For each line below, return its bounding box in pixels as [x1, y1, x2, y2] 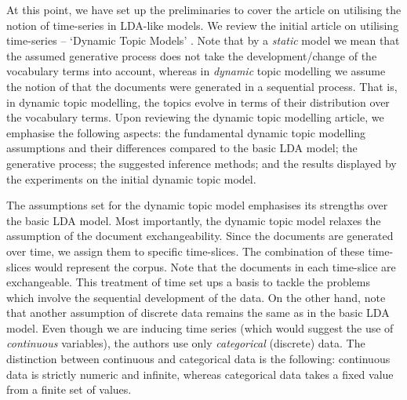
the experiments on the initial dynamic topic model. [6, 170, 256, 187]
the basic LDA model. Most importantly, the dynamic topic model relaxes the [6, 212, 381, 228]
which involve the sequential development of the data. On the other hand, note [6, 289, 386, 305]
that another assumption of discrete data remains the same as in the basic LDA [6, 304, 390, 321]
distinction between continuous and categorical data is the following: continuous [6, 351, 391, 367]
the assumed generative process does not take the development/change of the [6, 47, 377, 64]
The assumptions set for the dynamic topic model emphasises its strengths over [6, 197, 388, 213]
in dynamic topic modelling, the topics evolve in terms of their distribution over [6, 93, 390, 110]
